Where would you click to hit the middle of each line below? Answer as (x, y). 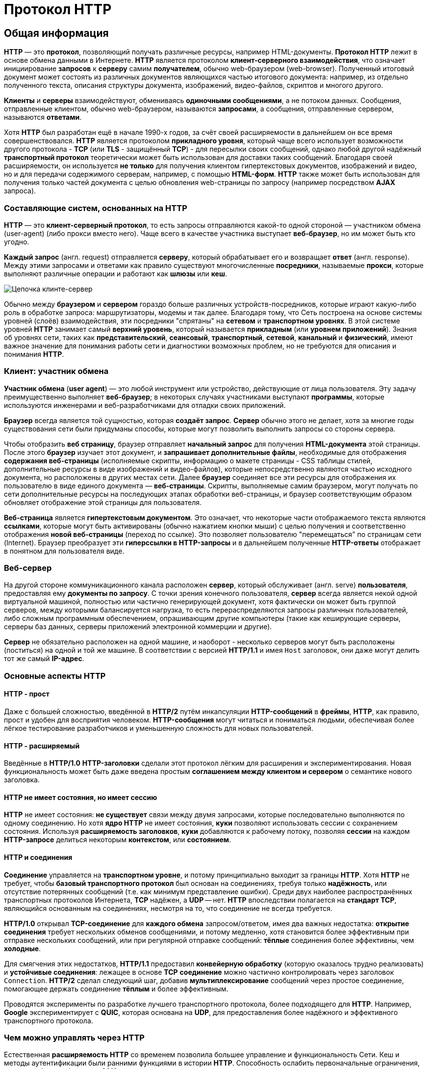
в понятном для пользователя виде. (64, 551)
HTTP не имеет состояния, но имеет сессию (81, 797)
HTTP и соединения (38, 857)
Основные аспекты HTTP (55, 676)
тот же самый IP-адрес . (44, 659)
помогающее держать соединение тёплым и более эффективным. (116, 989)
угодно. (17, 241)
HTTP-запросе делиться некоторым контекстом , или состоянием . (118, 840)
